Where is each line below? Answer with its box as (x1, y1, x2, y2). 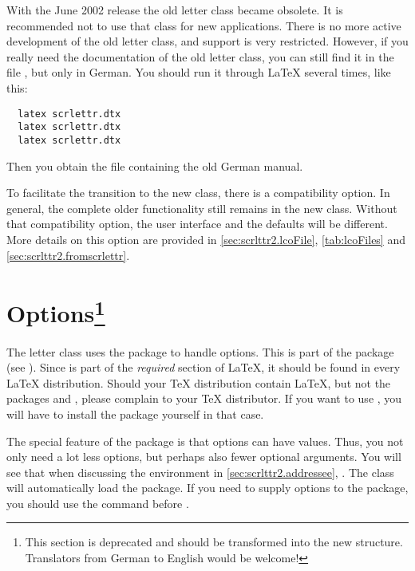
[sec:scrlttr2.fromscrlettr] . (6, 246, 130, 263)
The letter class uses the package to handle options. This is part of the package (6, 343, 394, 360)
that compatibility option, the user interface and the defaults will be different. (6, 215, 388, 232)
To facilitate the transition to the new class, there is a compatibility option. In (6, 184, 390, 201)
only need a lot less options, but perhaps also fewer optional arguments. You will (6, 448, 401, 465)
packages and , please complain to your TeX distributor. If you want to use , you (6, 390, 402, 407)
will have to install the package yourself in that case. (6, 405, 264, 422)
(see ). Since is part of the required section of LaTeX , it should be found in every (6, 359, 401, 376)
